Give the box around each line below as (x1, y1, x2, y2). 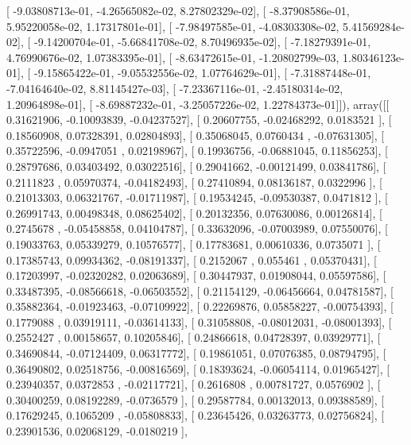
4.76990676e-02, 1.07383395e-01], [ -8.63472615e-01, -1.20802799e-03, (6, 48, 339, 65)
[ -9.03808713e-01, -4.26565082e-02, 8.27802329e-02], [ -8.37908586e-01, (6, 2, 350, 18)
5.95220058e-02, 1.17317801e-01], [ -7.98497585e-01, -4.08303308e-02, (6, 17, 339, 34)
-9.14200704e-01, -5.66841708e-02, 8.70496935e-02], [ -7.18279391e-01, (33, 33, 371, 50)
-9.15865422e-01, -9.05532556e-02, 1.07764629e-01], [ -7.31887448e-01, (33, 64, 371, 81)
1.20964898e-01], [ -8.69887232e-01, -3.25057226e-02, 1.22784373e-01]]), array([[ (6, 95, 390, 112)
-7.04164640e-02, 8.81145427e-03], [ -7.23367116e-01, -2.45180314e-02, (6, 79, 343, 96)
